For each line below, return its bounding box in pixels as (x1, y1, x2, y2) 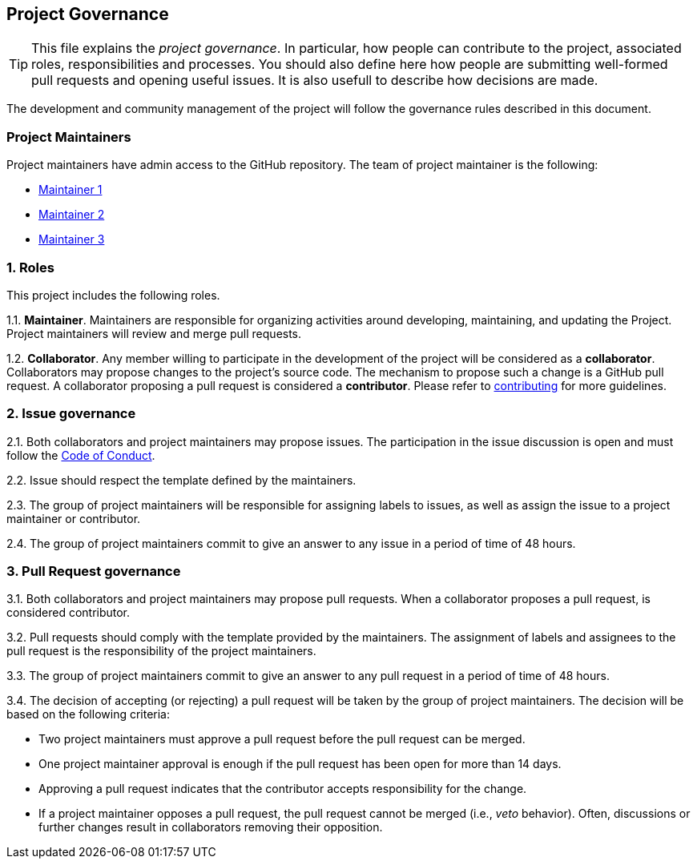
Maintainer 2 (38, 207, 105, 222)
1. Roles (6, 259, 54, 276)
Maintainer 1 (38, 183, 103, 197)
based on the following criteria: (6, 707, 171, 722)
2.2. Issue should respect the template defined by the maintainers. (6, 473, 357, 487)
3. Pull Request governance (6, 563, 181, 580)
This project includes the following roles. (6, 288, 220, 302)
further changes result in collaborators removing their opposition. (38, 820, 383, 835)
